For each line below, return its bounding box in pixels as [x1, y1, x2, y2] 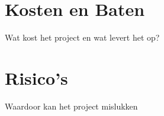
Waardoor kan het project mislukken [5, 100, 138, 112]
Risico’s [5, 65, 68, 90]
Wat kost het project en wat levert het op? [5, 31, 160, 44]
